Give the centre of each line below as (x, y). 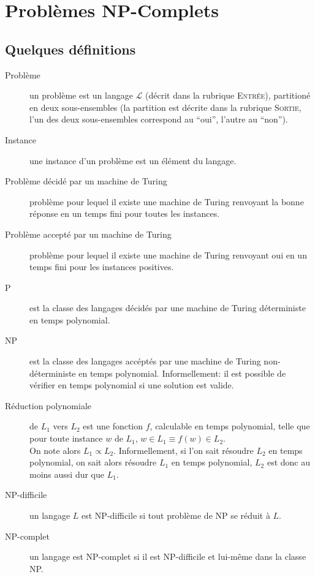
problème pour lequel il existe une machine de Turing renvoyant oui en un (168, 255)
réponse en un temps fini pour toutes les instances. (125, 213)
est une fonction (113, 426)
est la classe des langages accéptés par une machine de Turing (145, 361)
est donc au (288, 462)
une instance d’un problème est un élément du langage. (133, 160)
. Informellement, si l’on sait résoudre (184, 450)
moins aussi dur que (67, 474)
